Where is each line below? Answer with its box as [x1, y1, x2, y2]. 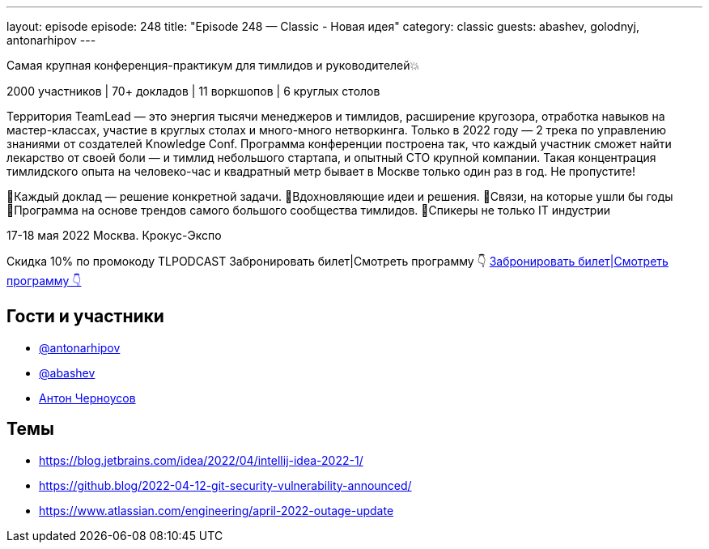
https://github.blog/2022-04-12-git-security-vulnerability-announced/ [39, 478, 412, 492]
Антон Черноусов [39, 390, 136, 405]
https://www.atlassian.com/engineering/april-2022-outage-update [39, 503, 394, 517]
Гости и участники [6, 306, 164, 327]
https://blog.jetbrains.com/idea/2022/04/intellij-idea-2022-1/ [39, 453, 363, 467]
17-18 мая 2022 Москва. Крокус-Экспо [6, 228, 222, 242]
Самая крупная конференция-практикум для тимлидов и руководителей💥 [6, 58, 420, 72]
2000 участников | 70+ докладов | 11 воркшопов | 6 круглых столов [6, 84, 380, 98]
